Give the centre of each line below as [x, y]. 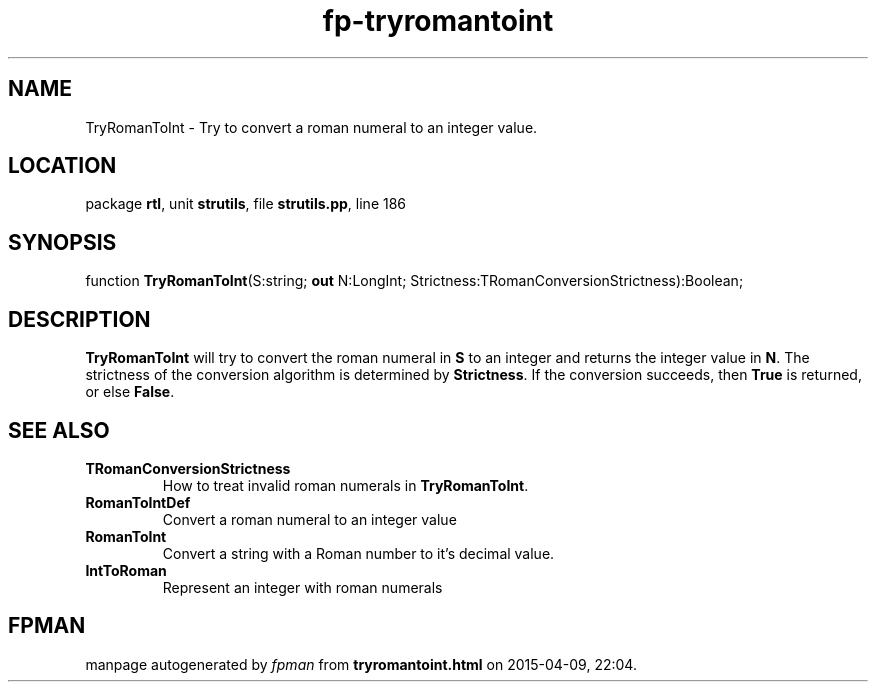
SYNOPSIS [62, 242]
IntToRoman [126, 570]
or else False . [130, 392]
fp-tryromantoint [438, 21]
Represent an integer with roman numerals [302, 587]
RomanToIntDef [138, 502]
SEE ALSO [59, 430]
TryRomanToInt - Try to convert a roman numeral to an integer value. [311, 127]
